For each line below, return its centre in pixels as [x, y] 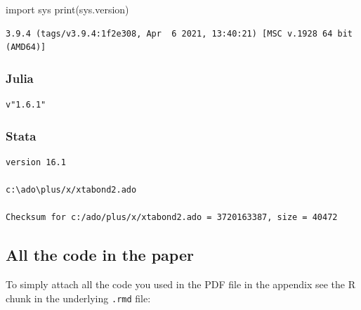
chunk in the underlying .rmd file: [78, 298]
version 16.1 [36, 162]
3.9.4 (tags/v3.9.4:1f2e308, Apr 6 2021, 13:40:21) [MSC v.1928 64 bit [179, 33]
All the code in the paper [100, 255]
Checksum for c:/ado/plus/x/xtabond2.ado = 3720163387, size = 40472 [172, 218]
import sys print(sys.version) [67, 9]
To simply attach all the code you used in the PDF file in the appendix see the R [180, 284]
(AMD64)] [26, 47]
